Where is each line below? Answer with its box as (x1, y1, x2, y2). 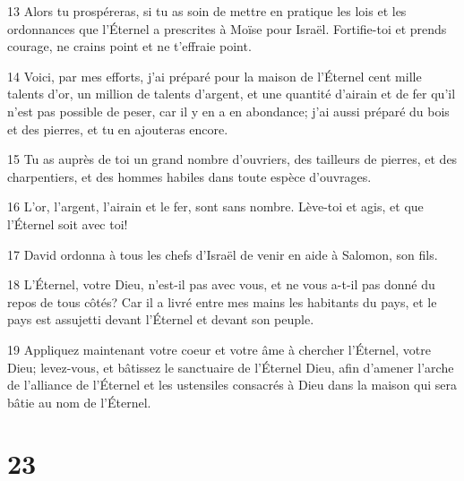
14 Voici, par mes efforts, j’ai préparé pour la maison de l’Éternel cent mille (7, 66, 422, 85)
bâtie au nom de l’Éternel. (7, 392, 151, 411)
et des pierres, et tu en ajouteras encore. (7, 119, 228, 138)
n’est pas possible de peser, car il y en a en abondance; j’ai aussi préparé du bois (7, 101, 450, 120)
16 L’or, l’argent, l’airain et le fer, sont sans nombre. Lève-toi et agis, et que (7, 197, 424, 216)
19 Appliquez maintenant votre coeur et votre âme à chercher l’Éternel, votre (7, 339, 431, 358)
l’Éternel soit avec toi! (7, 214, 128, 233)
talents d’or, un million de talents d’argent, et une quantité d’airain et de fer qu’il (7, 84, 456, 103)
